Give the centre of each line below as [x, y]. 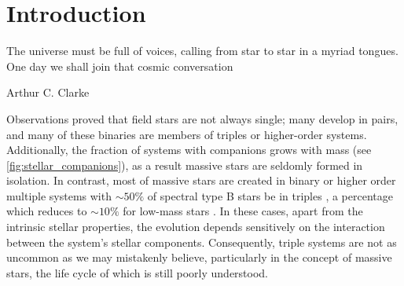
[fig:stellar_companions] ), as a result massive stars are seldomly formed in [185, 165]
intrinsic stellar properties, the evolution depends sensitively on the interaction [196, 227]
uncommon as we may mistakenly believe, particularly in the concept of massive [199, 257]
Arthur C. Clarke [48, 92]
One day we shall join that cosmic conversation [120, 66]
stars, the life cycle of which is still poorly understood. [138, 272]
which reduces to [47, 211]
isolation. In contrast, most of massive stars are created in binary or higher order [201, 180]
